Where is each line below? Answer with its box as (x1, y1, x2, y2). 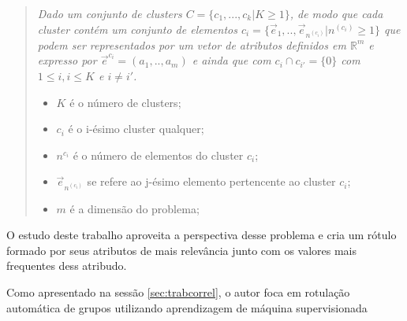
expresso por (37, 52, 97, 68)
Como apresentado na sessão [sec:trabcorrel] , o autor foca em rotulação (6, 284, 350, 300)
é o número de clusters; (69, 94, 181, 110)
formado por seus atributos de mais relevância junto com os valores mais (6, 242, 357, 258)
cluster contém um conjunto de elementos (37, 20, 237, 37)
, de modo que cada (289, 6, 383, 21)
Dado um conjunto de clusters (37, 6, 182, 21)
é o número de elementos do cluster (73, 146, 244, 163)
